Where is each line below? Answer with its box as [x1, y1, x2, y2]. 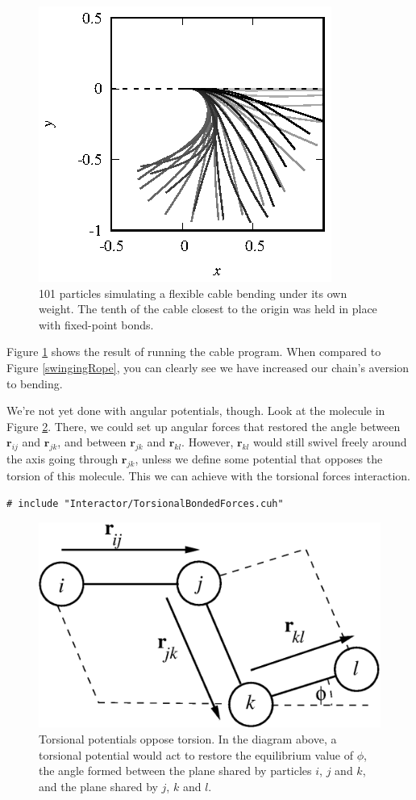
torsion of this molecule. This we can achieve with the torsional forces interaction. [6, 467, 411, 484]
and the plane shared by [39, 777, 158, 794]
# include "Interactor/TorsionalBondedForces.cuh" [6, 497, 284, 509]
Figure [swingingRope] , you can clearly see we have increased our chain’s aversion [6, 358, 410, 375]
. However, [181, 434, 234, 450]
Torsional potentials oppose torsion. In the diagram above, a [39, 730, 337, 747]
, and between [57, 434, 127, 450]
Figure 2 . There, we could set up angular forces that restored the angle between [6, 417, 401, 434]
